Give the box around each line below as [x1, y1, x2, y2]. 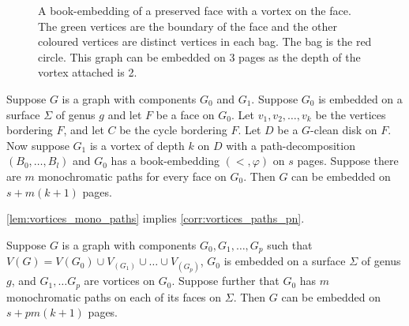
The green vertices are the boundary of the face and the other [38, 17, 338, 34]
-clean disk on [310, 122, 377, 138]
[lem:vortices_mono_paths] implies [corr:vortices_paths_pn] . [6, 210, 305, 227]
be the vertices [315, 106, 386, 122]
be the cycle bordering [119, 122, 227, 138]
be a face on [156, 106, 215, 122]
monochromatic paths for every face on [38, 167, 227, 184]
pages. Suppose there [297, 152, 399, 169]
